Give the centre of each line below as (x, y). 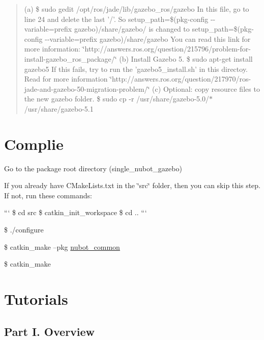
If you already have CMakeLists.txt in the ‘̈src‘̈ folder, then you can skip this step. (132, 185)
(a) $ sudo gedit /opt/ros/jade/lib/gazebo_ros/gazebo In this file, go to (137, 9)
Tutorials (36, 299)
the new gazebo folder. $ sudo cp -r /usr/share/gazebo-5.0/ (117, 99)
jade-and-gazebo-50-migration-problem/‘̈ (87, 88)
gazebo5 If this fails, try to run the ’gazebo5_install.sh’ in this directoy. (136, 69)
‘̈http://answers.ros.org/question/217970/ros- (181, 79)
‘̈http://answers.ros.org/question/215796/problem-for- (167, 49)
